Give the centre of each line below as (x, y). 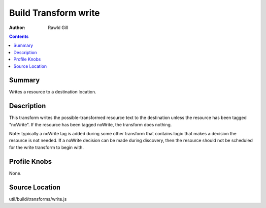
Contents (19, 36)
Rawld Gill (58, 28)
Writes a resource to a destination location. (53, 92)
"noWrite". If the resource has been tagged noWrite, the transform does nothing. (90, 124)
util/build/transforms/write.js (38, 199)
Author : (17, 28)
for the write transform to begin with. (46, 147)
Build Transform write (54, 13)
